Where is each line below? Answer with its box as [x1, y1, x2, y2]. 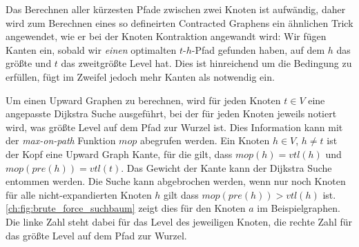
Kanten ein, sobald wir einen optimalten [6, 42, 177, 57]
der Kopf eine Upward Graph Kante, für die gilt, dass [6, 146, 233, 161]
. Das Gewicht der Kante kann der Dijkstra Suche [121, 160, 332, 175]
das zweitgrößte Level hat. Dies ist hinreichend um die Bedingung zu [61, 56, 352, 70]
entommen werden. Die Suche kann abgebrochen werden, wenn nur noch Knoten [6, 174, 346, 188]
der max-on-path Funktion [6, 133, 116, 148]
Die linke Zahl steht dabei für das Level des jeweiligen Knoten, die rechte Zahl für [6, 214, 352, 228]
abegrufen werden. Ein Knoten [139, 133, 270, 148]
